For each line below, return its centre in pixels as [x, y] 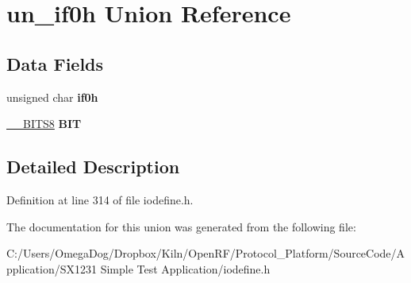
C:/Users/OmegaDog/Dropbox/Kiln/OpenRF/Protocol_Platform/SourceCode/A [206, 253]
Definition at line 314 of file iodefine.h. [100, 199]
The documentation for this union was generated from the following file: [181, 226]
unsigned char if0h [52, 97]
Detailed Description [93, 167]
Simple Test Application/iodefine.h [185, 268]
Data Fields [55, 63]
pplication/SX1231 [52, 268]
